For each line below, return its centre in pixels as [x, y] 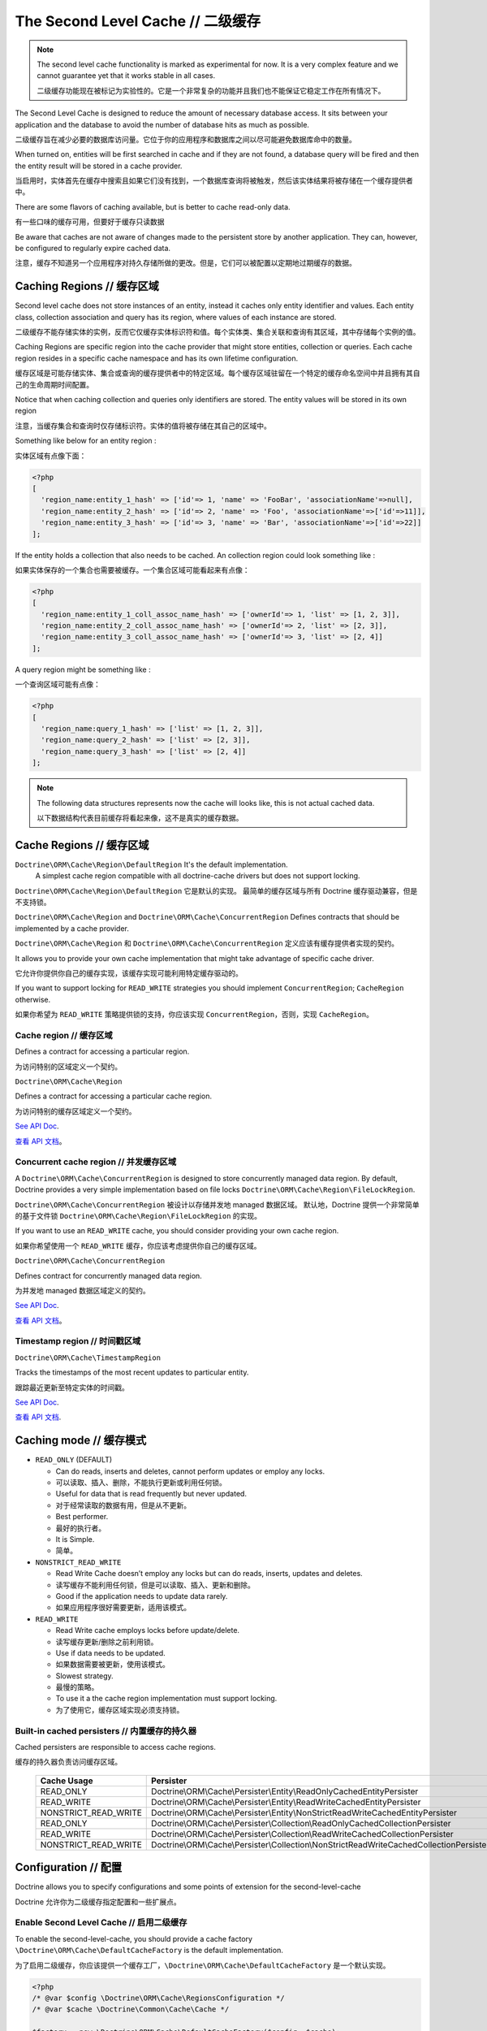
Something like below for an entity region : [86, 441]
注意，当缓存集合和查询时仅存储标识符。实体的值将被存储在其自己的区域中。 [143, 426]
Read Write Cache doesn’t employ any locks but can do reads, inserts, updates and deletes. [209, 1574]
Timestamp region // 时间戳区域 [78, 1341]
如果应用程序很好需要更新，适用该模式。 [123, 1608]
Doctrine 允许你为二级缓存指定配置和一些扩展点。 [98, 1902]
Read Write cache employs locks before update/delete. [147, 1630]
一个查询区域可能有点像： [58, 684]
